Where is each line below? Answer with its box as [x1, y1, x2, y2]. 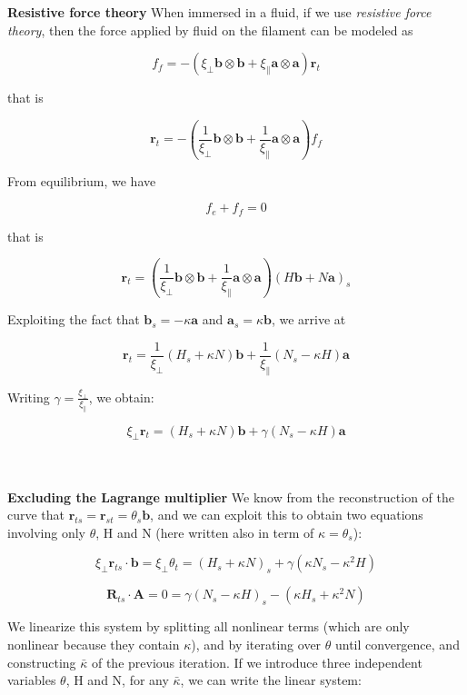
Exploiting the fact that [7, 310, 140, 329]
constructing [7, 652, 76, 671]
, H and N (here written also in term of [95, 522, 314, 541]
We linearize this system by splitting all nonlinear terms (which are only [7, 617, 410, 636]
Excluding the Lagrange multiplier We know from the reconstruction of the [7, 487, 454, 506]
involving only [7, 522, 85, 541]
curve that [7, 505, 65, 524]
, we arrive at [271, 310, 346, 329]
